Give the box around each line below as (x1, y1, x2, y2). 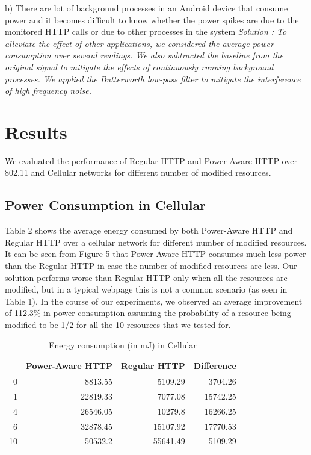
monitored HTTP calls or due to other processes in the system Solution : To (5, 25, 287, 38)
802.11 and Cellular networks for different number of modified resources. (5, 166, 271, 179)
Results (5, 119, 67, 144)
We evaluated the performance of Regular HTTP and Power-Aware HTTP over (5, 154, 297, 167)
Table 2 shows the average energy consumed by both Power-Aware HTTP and (5, 224, 293, 237)
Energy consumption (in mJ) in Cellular (48, 338, 197, 351)
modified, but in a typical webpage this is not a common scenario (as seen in (5, 283, 288, 296)
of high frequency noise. (5, 84, 92, 97)
